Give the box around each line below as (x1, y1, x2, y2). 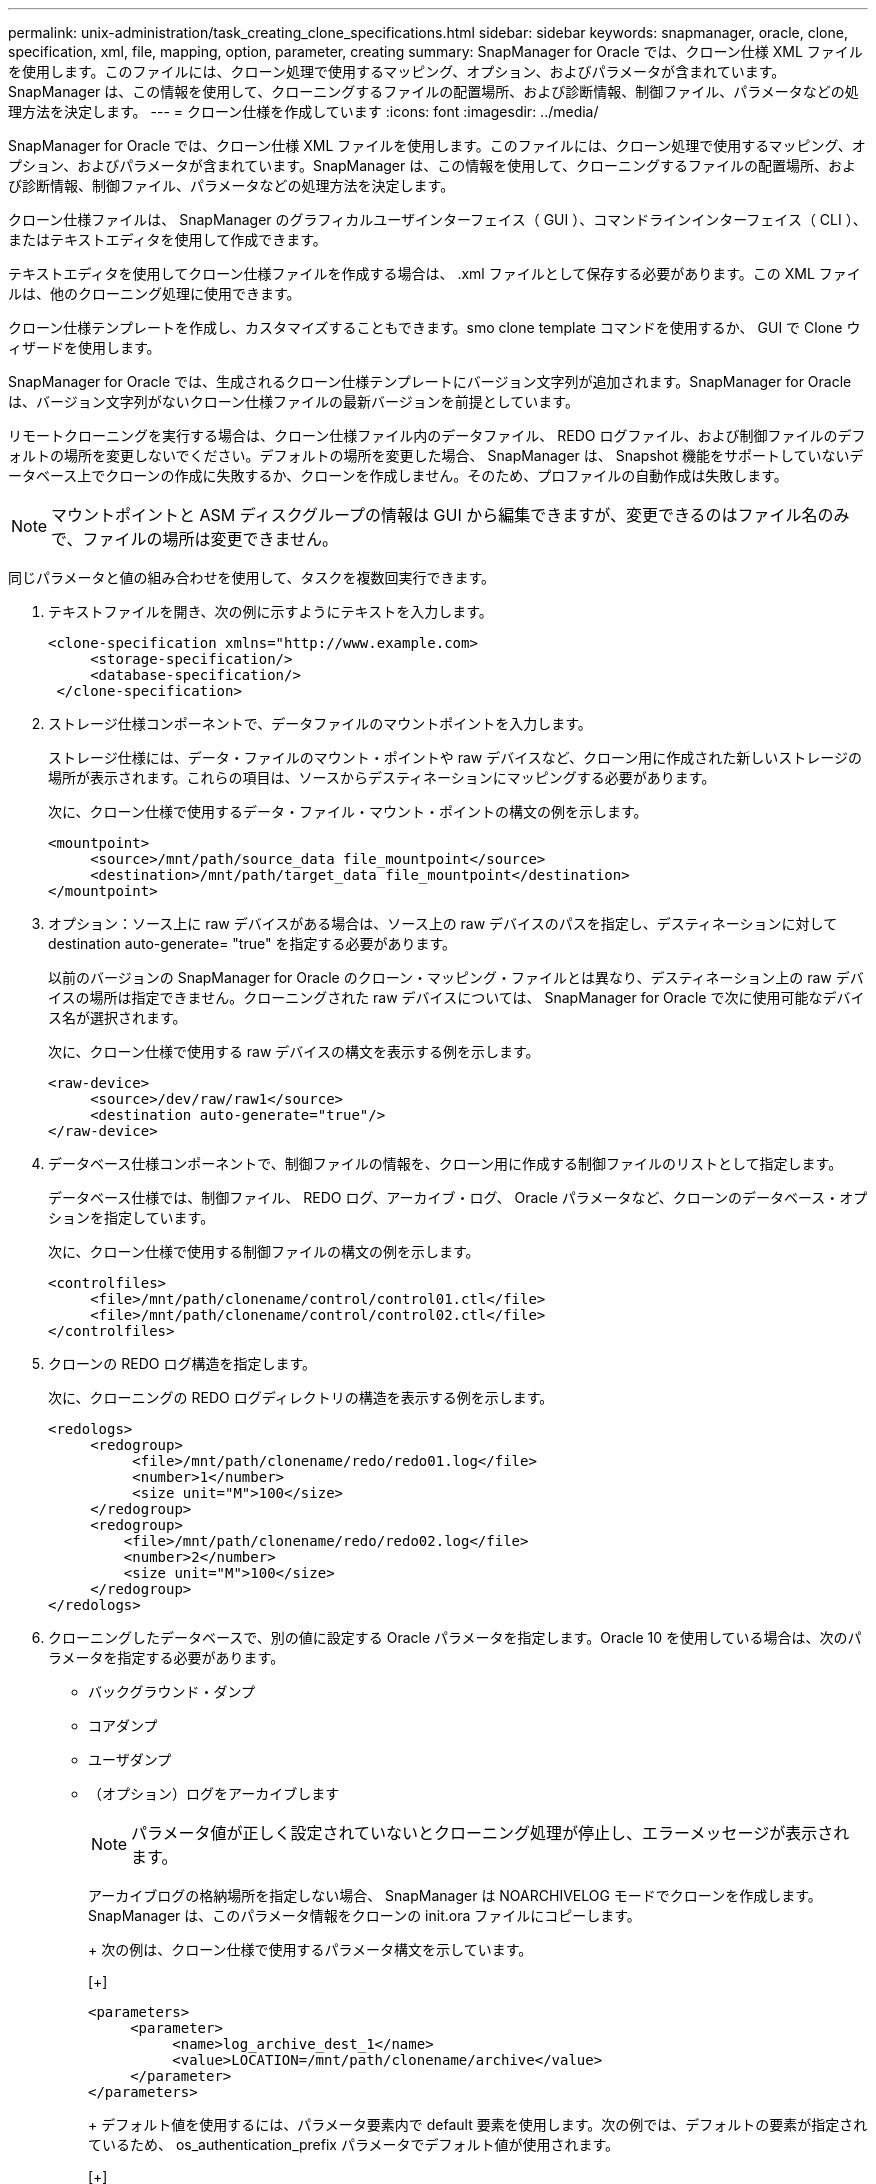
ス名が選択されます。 (48, 1009, 187, 1026)
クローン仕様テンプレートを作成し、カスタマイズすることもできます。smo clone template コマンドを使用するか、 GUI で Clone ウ (8, 319, 861, 336)
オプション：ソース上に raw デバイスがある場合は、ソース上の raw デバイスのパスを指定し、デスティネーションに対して (48, 915, 838, 932)
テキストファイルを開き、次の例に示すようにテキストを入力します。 (48, 603, 493, 620)
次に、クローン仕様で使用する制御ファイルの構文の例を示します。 (48, 1243, 480, 1260)
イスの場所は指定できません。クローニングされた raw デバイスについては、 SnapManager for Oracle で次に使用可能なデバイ (48, 989, 865, 1006)
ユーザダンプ (88, 1751, 172, 1768)
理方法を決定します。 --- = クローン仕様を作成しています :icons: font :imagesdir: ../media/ (8, 103, 599, 120)
